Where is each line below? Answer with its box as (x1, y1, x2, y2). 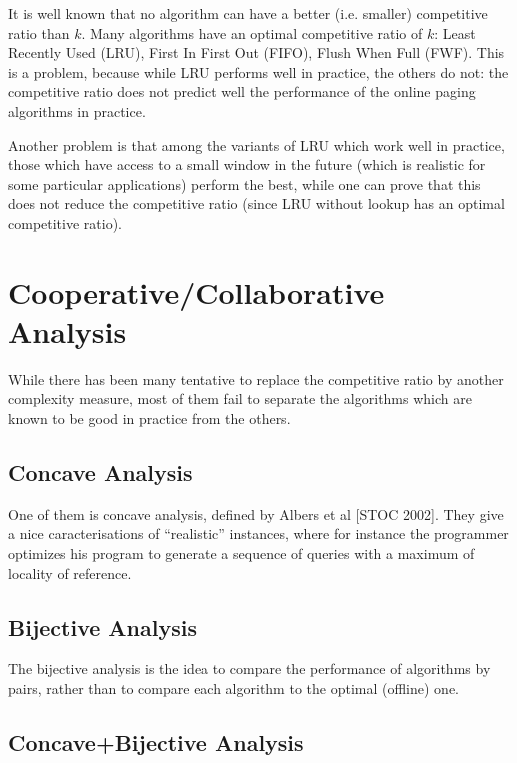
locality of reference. (8, 562, 132, 583)
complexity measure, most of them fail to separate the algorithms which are (8, 388, 472, 409)
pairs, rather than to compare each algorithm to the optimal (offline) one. (8, 678, 459, 698)
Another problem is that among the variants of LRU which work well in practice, (8, 134, 505, 155)
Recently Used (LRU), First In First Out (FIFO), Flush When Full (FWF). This (8, 42, 505, 63)
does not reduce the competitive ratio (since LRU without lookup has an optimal (8, 193, 505, 214)
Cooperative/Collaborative (8, 271, 385, 312)
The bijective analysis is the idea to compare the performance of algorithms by (8, 658, 491, 679)
